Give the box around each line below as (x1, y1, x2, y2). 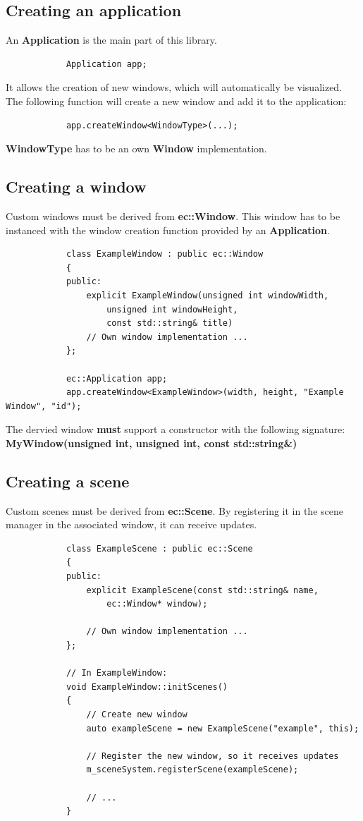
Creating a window (6, 176, 147, 197)
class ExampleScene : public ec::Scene (66, 543, 253, 554)
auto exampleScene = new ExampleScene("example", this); (86, 723, 359, 734)
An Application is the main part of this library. (6, 32, 217, 47)
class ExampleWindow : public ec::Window (66, 249, 264, 260)
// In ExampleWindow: (66, 668, 168, 679)
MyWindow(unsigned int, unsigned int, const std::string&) (6, 435, 297, 450)
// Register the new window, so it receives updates (86, 750, 339, 761)
